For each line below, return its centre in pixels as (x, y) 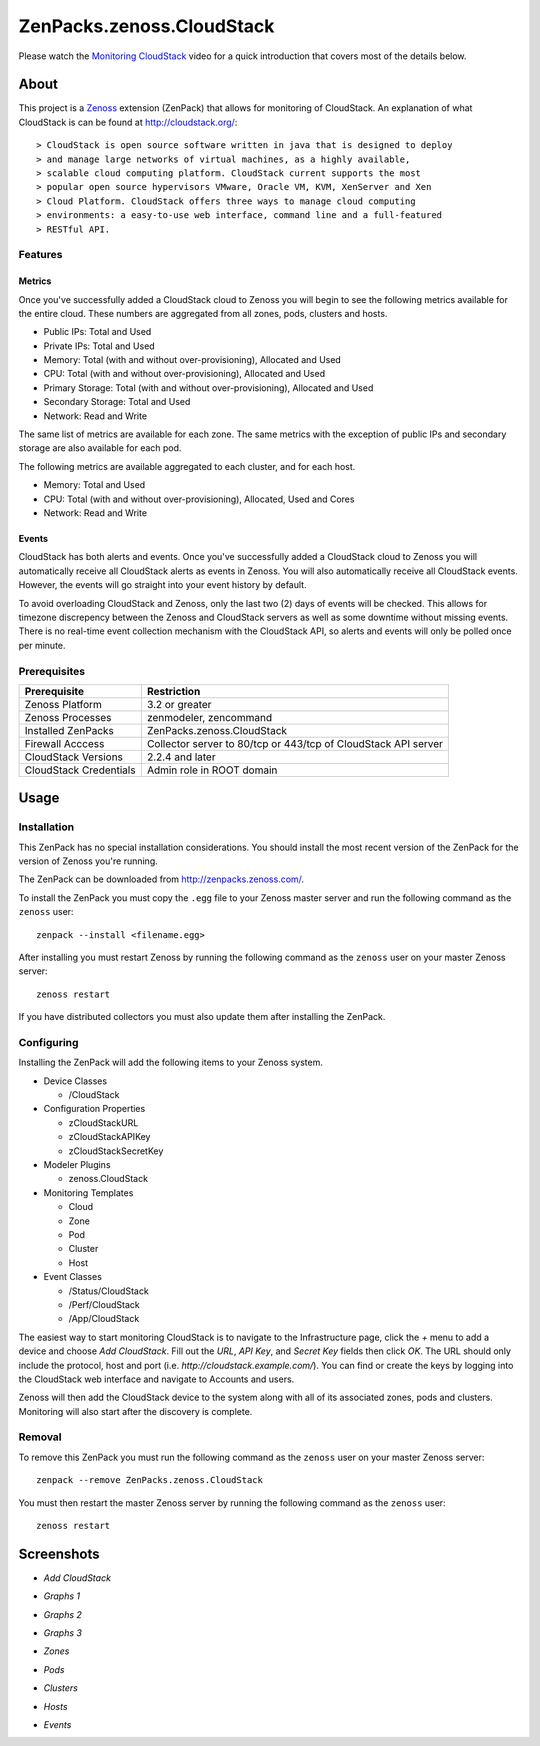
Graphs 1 (61, 1596)
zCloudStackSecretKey (116, 1151)
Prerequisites (51, 671)
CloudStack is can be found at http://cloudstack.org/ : (128, 122)
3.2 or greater (179, 704)
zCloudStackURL (103, 1122)
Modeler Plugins (77, 1165)
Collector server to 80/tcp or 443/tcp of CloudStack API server (295, 743)
